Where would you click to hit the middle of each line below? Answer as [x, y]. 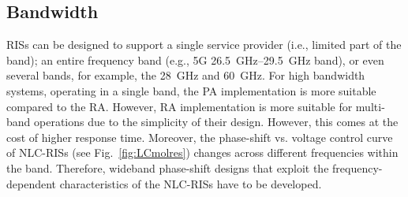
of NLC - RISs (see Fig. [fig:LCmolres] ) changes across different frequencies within [202, 152]
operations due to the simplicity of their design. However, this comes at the [216, 122]
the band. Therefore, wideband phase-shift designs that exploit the [168, 167]
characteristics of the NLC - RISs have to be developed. [191, 183]
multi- [370, 106]
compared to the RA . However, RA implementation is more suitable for [180, 106]
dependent [32, 183]
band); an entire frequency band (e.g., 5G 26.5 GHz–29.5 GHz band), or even [195, 59]
